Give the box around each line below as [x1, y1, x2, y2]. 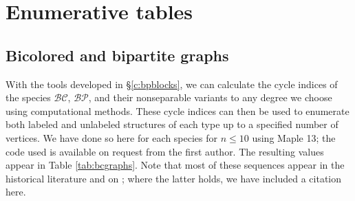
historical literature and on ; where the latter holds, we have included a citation [6, 171, 342, 185]
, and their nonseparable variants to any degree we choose [88, 90, 332, 105]
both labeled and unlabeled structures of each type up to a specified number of [6, 117, 338, 131]
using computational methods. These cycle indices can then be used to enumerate [6, 103, 349, 118]
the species [6, 90, 51, 105]
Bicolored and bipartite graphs [6, 44, 229, 65]
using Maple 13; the [252, 130, 336, 145]
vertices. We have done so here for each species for [6, 130, 218, 145]
